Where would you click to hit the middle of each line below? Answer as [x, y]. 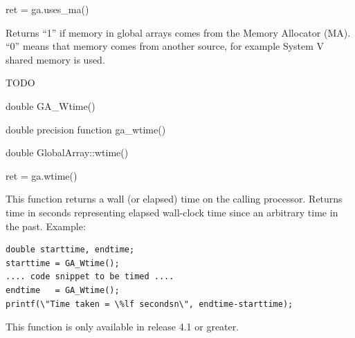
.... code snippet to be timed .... [90, 277]
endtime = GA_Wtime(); [63, 290]
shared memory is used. [55, 59]
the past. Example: [46, 226]
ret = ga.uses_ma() [47, 9]
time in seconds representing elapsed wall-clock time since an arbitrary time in [172, 212]
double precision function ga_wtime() [86, 129]
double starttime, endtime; [70, 250]
